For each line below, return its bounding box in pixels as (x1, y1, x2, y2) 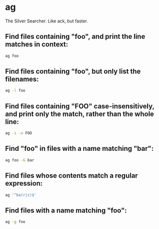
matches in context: (5, 40, 69, 49)
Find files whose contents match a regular (5, 171, 138, 180)
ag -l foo (5, 88, 26, 93)
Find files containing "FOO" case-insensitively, (5, 102, 155, 111)
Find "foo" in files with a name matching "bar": (5, 144, 154, 153)
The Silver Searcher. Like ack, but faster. (5, 18, 88, 24)
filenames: (5, 75, 39, 84)
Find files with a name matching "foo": (5, 206, 127, 215)
